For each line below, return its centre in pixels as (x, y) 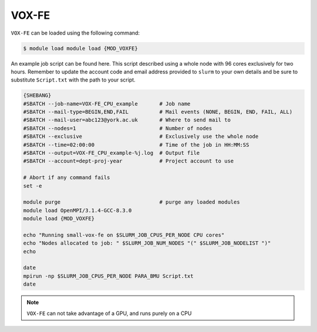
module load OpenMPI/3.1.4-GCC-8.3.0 (77, 210)
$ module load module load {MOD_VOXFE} (80, 48)
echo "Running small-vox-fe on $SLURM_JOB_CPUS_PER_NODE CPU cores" (124, 235)
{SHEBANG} (37, 96)
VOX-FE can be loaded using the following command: (75, 33)
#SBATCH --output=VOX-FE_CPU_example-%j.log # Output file (112, 153)
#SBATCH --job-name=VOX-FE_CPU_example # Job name (107, 104)
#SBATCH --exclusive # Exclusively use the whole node (141, 137)
